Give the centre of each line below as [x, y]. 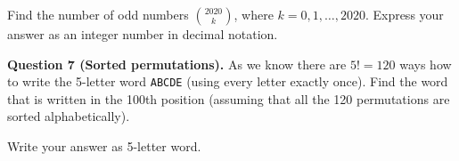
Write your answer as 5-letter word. [104, 146]
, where [254, 14]
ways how [426, 64]
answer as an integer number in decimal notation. [143, 34]
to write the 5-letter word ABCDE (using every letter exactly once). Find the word [228, 81]
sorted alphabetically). [69, 116]
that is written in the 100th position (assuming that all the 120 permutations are [229, 98]
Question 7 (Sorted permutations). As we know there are [177, 64]
